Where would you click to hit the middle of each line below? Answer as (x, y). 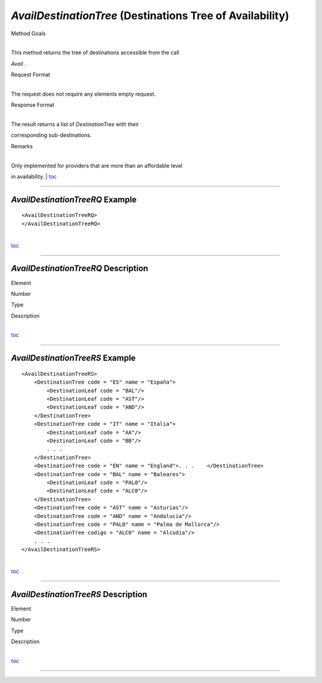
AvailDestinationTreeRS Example (73, 358)
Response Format (33, 105)
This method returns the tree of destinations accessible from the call (95, 53)
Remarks (22, 146)
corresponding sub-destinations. (51, 135)
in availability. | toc (34, 177)
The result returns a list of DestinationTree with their (75, 124)
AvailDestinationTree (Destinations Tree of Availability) (150, 16)
